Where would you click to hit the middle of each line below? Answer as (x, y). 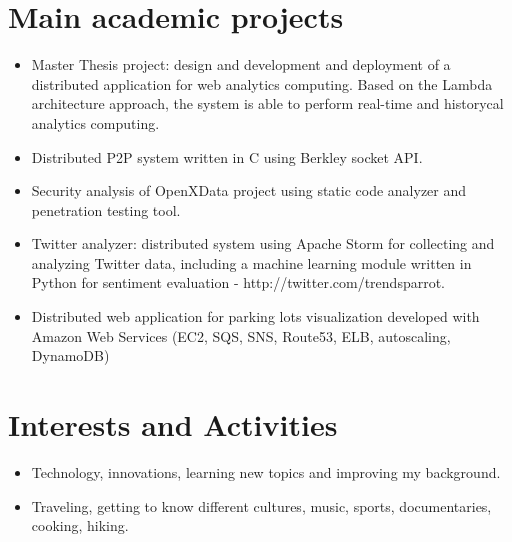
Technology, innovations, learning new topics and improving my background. (266, 471)
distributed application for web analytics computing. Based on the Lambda (262, 83)
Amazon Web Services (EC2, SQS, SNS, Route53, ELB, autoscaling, (241, 335)
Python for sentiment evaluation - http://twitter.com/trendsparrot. (238, 282)
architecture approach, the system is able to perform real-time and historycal (267, 103)
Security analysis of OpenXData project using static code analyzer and (249, 190)
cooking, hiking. (80, 525)
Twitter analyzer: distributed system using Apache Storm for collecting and (263, 243)
